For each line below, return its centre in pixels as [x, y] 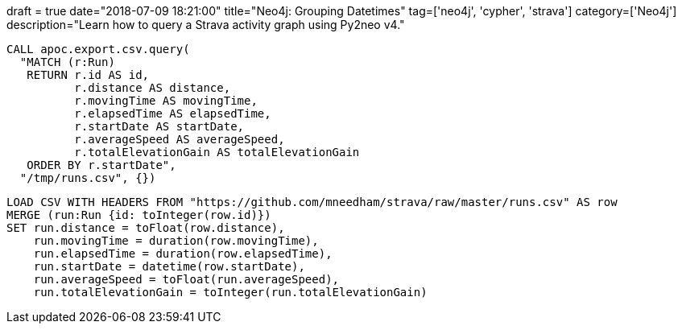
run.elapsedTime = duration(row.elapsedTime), [183, 254]
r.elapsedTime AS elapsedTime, [173, 113]
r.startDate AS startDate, [159, 126]
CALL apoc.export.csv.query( [98, 49]
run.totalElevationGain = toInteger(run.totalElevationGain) [230, 292]
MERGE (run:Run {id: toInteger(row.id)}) [139, 215]
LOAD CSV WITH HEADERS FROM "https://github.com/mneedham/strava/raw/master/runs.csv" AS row [312, 202]
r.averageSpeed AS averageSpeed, [180, 139]
